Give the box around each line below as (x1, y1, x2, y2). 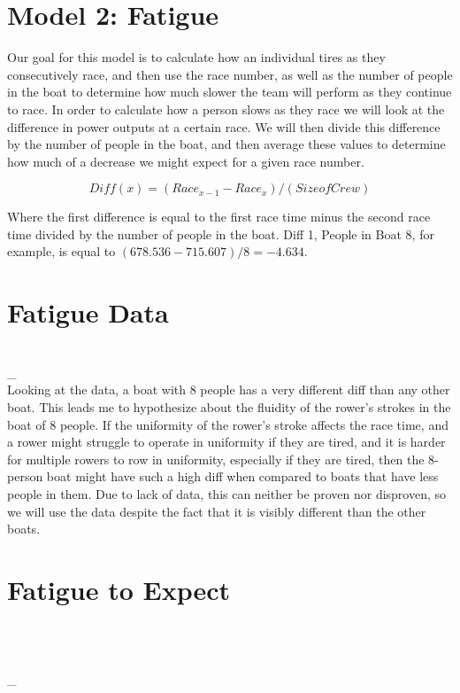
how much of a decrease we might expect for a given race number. (7, 152, 364, 170)
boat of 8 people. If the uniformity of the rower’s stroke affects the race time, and (7, 415, 448, 433)
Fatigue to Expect (7, 571, 231, 607)
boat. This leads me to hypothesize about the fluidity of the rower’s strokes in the (7, 397, 451, 416)
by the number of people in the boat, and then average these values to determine (7, 135, 446, 153)
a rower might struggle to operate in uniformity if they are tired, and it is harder (7, 432, 446, 451)
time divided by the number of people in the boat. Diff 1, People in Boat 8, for (7, 224, 434, 243)
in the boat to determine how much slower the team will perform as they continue (7, 82, 452, 101)
